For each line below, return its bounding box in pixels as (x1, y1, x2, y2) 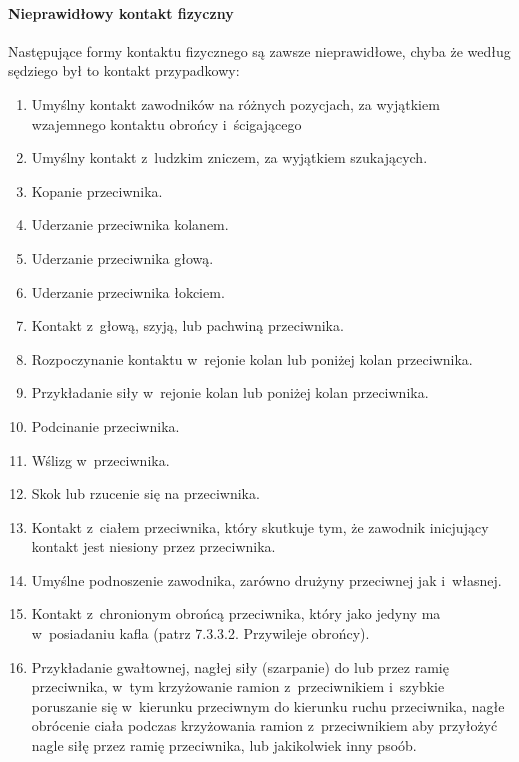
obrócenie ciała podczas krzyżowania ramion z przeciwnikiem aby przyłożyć (31, 715, 498, 736)
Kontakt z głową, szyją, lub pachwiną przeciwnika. (31, 315, 344, 336)
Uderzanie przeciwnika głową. (31, 247, 214, 268)
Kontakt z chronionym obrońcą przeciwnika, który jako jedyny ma (31, 603, 441, 624)
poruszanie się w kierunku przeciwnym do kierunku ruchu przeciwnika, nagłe (31, 695, 505, 716)
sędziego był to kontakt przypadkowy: (8, 60, 240, 81)
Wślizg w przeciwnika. (31, 449, 170, 470)
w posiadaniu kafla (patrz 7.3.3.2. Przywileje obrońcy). (31, 623, 370, 644)
